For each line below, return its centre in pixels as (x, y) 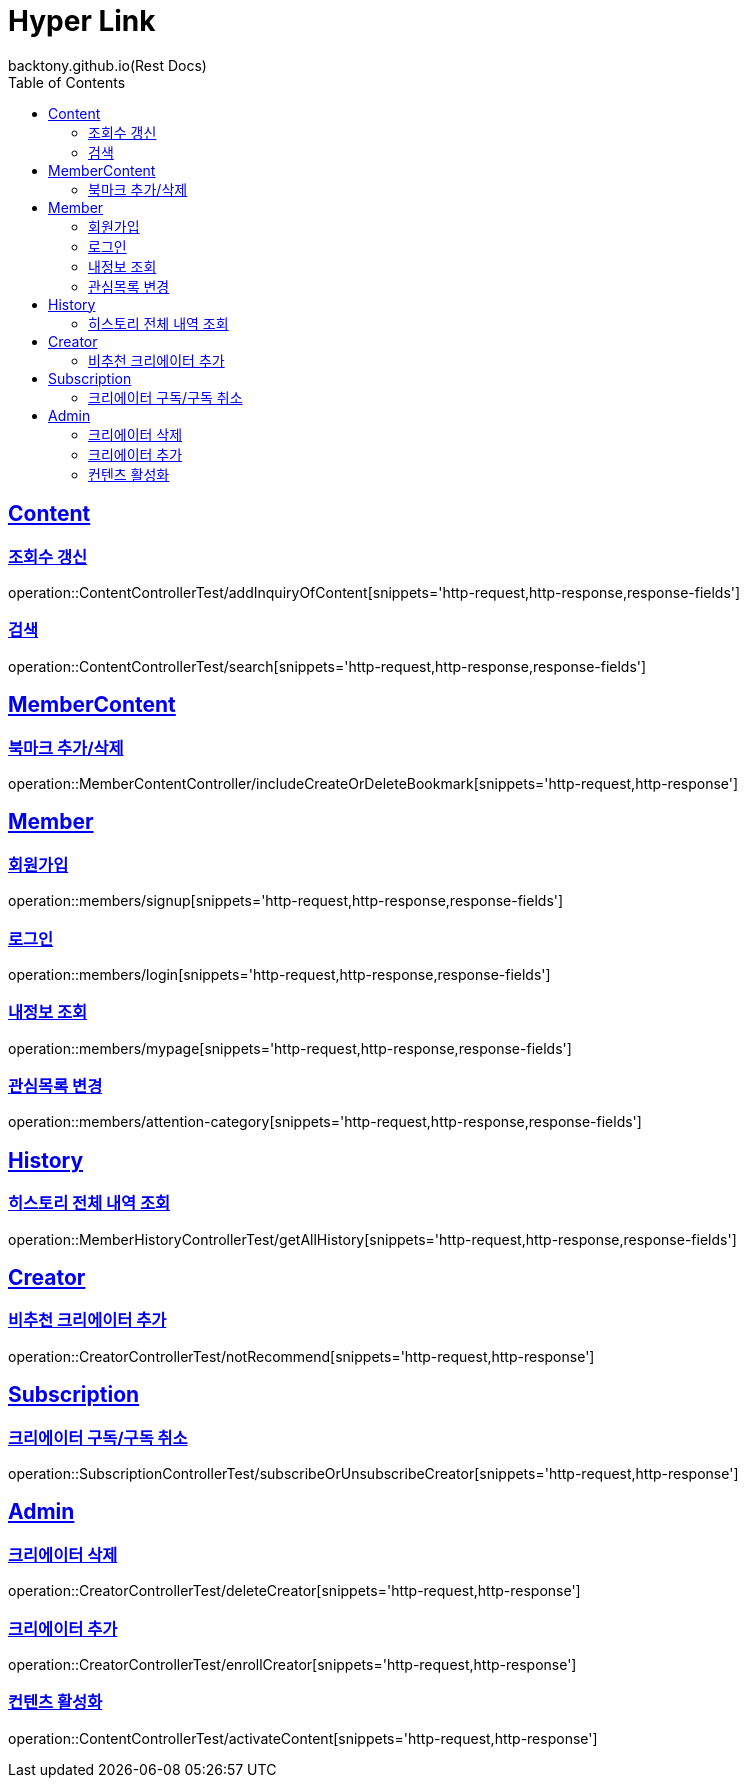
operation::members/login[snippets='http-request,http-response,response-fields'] (279, 974)
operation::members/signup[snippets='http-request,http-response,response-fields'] (286, 901)
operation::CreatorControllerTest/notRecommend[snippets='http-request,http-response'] (301, 1356)
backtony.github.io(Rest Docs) (107, 65)
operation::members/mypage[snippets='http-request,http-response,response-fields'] (290, 1048)
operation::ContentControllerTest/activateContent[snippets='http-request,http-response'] (303, 1738)
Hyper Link (82, 21)
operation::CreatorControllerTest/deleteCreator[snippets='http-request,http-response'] (294, 1591)
